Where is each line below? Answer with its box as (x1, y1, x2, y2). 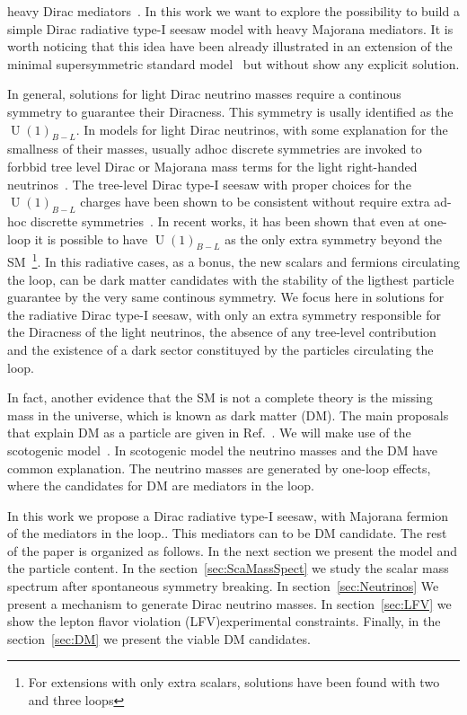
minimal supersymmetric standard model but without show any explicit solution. (7, 54, 460, 73)
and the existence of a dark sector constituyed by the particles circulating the (7, 340, 434, 358)
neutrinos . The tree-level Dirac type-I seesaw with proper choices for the (7, 174, 411, 193)
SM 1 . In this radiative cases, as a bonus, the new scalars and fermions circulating (7, 250, 460, 270)
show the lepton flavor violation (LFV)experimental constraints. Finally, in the (7, 612, 441, 631)
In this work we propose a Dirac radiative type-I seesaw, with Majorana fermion (7, 506, 449, 525)
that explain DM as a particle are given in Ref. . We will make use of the (7, 423, 411, 442)
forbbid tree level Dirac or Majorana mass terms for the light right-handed (7, 156, 418, 175)
